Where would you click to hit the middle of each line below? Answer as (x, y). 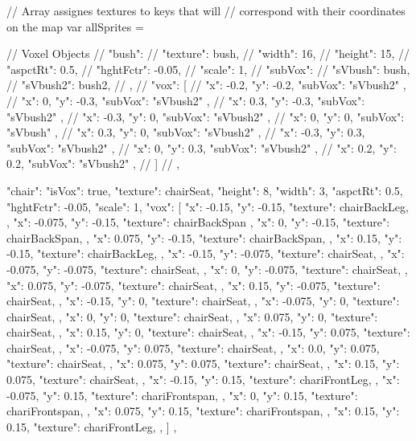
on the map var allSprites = (75, 26)
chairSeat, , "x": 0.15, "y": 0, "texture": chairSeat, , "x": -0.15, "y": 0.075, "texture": (208, 332)
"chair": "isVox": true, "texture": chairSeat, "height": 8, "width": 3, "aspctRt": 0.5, (205, 190)
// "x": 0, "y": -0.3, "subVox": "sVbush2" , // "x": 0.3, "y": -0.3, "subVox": (186, 100)
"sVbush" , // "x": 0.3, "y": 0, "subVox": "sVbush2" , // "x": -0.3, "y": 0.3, (186, 132)
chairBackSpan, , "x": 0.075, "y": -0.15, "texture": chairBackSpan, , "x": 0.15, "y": (204, 237)
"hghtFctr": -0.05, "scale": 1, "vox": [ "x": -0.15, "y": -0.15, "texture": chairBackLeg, (208, 206)
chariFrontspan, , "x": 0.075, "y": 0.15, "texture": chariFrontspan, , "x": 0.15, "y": (203, 411)
